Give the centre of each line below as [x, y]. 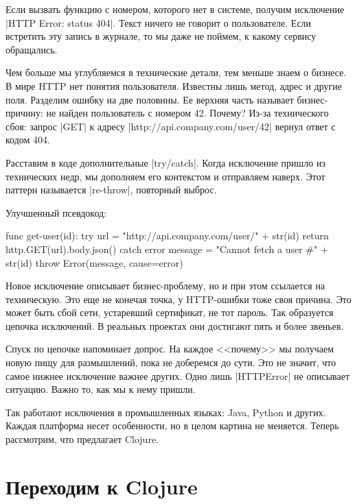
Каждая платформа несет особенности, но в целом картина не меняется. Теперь [172, 425]
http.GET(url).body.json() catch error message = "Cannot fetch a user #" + [167, 249]
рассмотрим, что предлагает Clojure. [82, 439]
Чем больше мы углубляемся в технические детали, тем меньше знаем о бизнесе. [176, 72]
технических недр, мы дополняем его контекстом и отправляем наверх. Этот [165, 176]
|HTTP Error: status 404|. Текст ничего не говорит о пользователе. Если [159, 22]
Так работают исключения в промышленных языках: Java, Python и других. [166, 412]
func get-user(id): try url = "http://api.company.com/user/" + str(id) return [167, 236]
